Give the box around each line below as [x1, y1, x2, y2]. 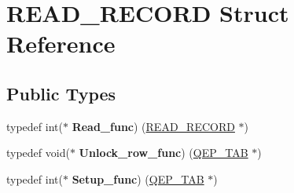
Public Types [6, 81, 116, 105]
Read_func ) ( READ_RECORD [72, 118, 235, 134]
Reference [6, 27, 116, 60]
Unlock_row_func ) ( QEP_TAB [79, 144, 248, 161]
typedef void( [6, 144, 70, 161]
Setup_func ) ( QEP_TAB [72, 170, 204, 187]
